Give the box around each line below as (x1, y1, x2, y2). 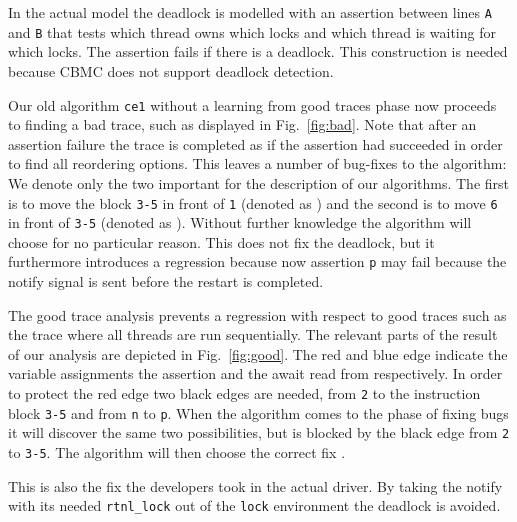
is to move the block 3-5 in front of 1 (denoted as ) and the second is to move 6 (8, 192, 498, 213)
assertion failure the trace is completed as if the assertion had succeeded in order (8, 133, 503, 154)
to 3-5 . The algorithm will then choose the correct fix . (8, 442, 346, 463)
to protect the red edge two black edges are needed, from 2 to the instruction (8, 383, 481, 404)
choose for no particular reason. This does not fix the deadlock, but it (8, 231, 435, 252)
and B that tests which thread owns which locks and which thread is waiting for (8, 21, 496, 42)
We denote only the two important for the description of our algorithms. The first (8, 172, 509, 193)
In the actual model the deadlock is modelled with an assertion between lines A (8, 2, 492, 22)
